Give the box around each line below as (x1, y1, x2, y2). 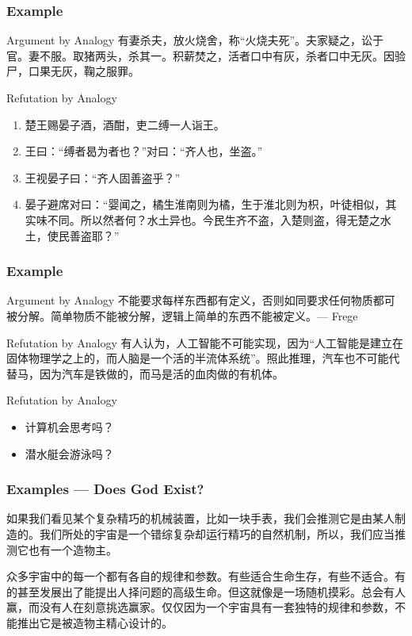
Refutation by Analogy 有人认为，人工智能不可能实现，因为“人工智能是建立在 (6, 334, 404, 351)
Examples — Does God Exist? (6, 479, 204, 499)
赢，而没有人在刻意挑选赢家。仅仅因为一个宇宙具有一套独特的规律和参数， (6, 599, 395, 615)
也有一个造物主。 (28, 541, 117, 557)
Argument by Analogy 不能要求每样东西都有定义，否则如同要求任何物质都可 (6, 292, 395, 308)
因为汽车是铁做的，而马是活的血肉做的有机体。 (39, 365, 284, 381)
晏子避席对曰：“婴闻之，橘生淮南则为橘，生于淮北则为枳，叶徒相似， (25, 196, 386, 213)
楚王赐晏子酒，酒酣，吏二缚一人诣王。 (25, 116, 225, 132)
